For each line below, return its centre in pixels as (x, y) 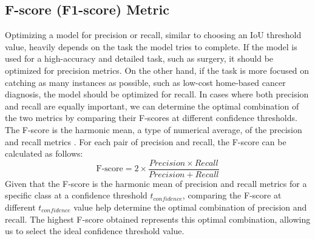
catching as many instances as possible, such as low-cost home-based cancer (145, 82)
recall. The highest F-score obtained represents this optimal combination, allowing (158, 219)
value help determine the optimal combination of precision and (190, 207)
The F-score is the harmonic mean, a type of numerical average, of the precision (154, 129)
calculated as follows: (44, 153)
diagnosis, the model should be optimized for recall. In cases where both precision (157, 94)
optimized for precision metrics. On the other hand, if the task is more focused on (157, 70)
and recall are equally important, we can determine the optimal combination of (152, 106)
